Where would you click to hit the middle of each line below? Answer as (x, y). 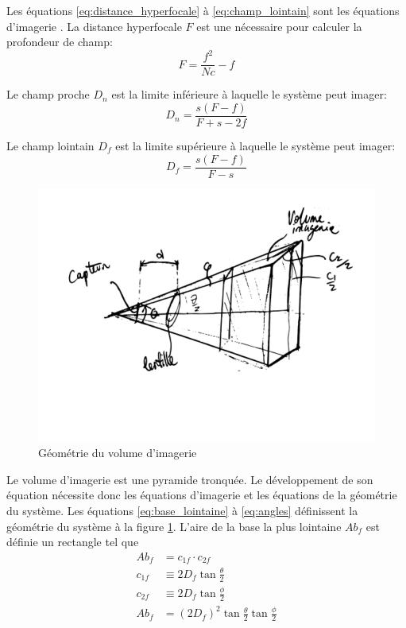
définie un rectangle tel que (73, 542)
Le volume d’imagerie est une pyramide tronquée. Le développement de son (190, 479)
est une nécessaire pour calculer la (279, 26)
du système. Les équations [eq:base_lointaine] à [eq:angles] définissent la (182, 511)
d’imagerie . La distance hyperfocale (94, 26)
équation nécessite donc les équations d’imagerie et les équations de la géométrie (202, 495)
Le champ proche (48, 94)
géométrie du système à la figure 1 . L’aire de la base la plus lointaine (174, 526)
